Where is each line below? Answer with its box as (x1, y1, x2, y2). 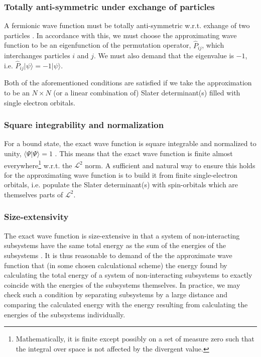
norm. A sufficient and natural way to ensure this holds (85, 160, 255, 170)
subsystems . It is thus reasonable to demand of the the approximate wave (4, 250, 232, 260)
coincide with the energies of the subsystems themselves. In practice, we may (4, 279, 240, 290)
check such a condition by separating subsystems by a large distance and (4, 289, 228, 300)
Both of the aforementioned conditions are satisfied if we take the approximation (4, 77, 252, 88)
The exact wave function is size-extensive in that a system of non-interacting (4, 230, 240, 241)
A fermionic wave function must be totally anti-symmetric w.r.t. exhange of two (4, 20, 250, 31)
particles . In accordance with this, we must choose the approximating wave (4, 30, 237, 40)
